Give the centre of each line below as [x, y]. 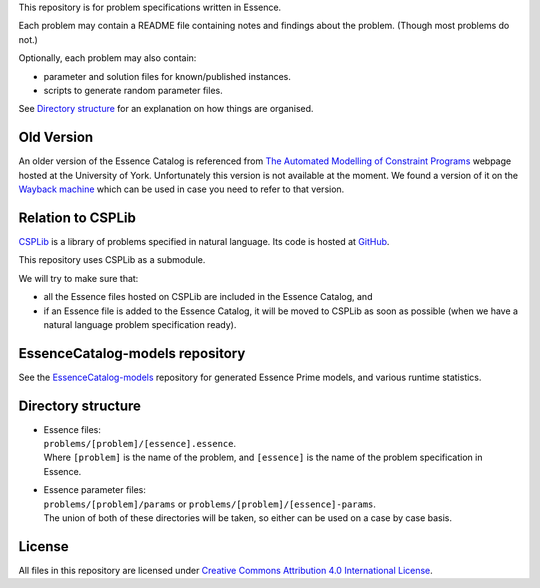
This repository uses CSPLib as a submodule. [112, 260]
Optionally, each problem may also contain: [107, 58]
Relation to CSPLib [77, 217]
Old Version [56, 137]
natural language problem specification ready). [140, 324]
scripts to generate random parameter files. [133, 90]
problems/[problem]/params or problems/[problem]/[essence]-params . [210, 504]
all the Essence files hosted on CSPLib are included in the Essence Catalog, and [208, 297]
